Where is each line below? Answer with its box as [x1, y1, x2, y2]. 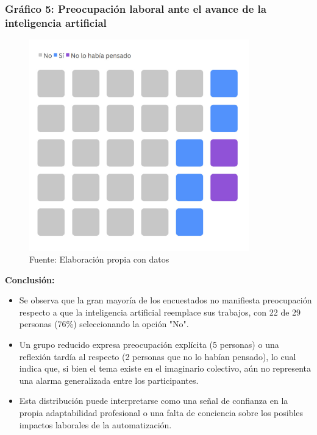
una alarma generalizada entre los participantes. [19, 373, 199, 386]
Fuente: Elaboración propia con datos [29, 253, 169, 266]
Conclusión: [5, 273, 55, 286]
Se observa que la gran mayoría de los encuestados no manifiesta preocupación [19, 294, 312, 306]
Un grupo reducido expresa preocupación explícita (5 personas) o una [19, 338, 279, 351]
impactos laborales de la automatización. [19, 418, 172, 431]
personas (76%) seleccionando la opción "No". [19, 317, 189, 330]
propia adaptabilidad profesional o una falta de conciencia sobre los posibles [19, 406, 304, 419]
